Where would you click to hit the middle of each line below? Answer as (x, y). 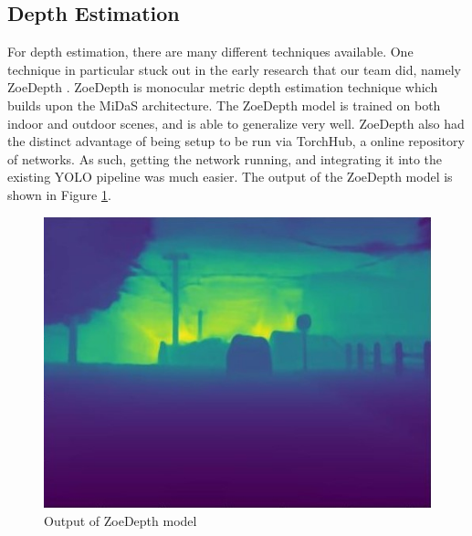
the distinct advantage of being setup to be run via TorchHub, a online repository (236, 141)
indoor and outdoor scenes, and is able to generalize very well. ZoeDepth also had (236, 123)
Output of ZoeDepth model (121, 520)
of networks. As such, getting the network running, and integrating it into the (225, 158)
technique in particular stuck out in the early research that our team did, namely (235, 69)
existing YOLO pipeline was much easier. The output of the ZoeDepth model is (230, 177)
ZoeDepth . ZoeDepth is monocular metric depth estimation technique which (223, 87)
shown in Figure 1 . (59, 194)
